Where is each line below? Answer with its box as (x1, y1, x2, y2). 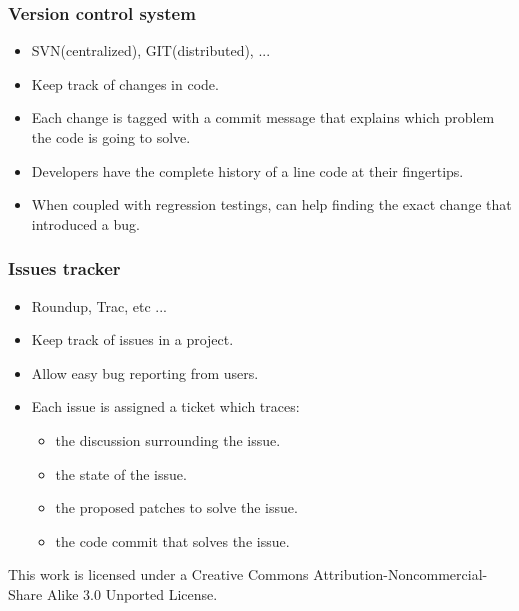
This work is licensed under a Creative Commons (8, 564, 309, 585)
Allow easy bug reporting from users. (31, 362, 259, 383)
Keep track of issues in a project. (31, 329, 234, 350)
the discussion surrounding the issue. (55, 429, 281, 450)
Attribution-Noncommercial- (313, 564, 488, 585)
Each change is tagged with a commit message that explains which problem (31, 107, 495, 128)
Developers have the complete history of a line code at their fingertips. (31, 160, 464, 181)
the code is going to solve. (31, 127, 191, 147)
